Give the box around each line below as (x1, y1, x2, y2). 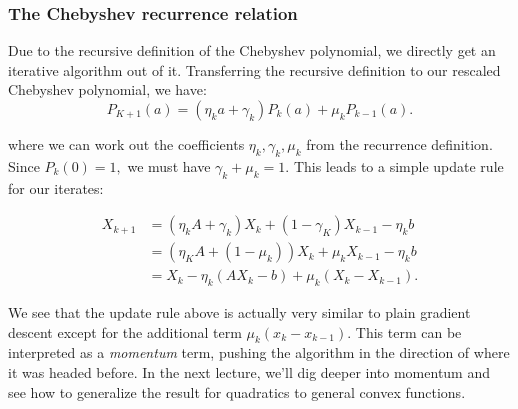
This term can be (355, 321, 462, 342)
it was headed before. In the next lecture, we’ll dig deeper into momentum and (8, 362, 491, 383)
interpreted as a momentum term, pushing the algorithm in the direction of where (8, 342, 510, 363)
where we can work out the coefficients (8, 134, 245, 154)
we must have (127, 155, 211, 176)
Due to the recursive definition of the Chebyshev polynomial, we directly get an (8, 40, 496, 61)
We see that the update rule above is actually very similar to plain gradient (8, 302, 471, 323)
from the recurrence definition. (306, 134, 493, 154)
